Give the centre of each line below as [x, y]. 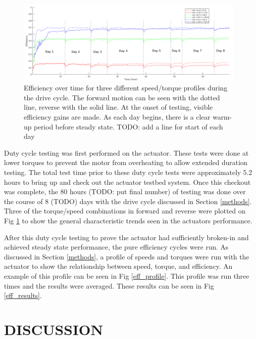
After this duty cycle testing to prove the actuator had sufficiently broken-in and [127, 237]
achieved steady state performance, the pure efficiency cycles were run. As [116, 247]
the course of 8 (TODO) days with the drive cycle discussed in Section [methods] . [128, 201]
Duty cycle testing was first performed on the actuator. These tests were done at [126, 152]
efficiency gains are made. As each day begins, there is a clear [117, 117]
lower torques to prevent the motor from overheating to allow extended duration [126, 162]
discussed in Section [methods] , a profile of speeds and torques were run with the [127, 256]
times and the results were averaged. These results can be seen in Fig [109, 285]
